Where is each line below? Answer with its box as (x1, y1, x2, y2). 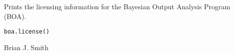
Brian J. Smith (4, 42, 49, 52)
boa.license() (4, 28, 50, 36)
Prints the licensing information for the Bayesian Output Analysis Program (4, 1, 231, 11)
